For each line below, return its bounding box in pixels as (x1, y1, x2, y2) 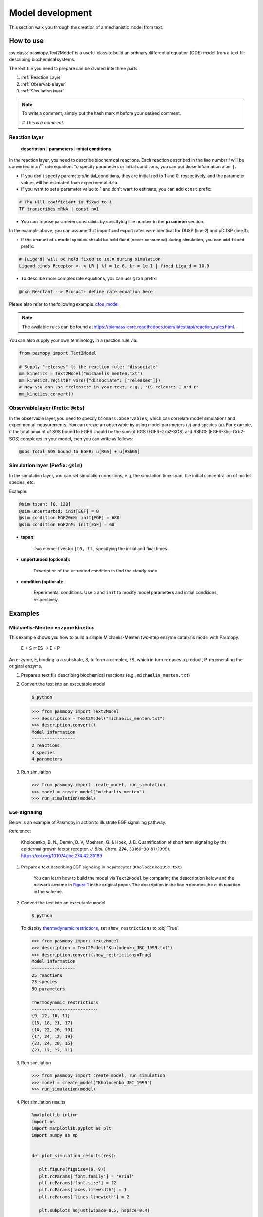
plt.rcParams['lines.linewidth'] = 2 (39, 1194, 129, 1199)
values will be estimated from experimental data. (21, 180, 119, 185)
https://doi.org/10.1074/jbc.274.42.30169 (21, 853, 102, 859)
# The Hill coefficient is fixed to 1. (19, 200, 114, 205)
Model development (9, 7, 92, 18)
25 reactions (31, 973, 63, 978)
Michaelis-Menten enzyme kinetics (9, 624, 94, 631)
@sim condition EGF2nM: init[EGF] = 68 (19, 522, 114, 528)
